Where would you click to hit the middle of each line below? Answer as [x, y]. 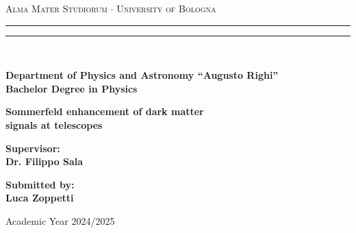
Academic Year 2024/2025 [60, 220]
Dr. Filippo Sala [44, 161]
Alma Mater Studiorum [56, 8]
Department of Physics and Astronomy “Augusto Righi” [142, 75]
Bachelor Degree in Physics [72, 88]
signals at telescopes [54, 124]
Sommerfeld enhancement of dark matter [105, 111]
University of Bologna [166, 8]
